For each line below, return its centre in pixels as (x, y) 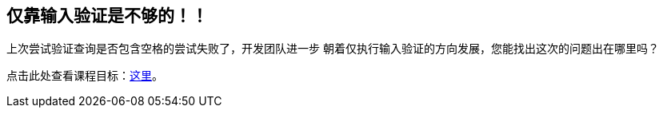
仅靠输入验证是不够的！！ (107, 16)
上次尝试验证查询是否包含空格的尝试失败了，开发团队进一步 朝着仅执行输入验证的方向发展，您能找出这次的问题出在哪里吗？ (333, 49)
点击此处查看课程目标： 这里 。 (85, 76)
